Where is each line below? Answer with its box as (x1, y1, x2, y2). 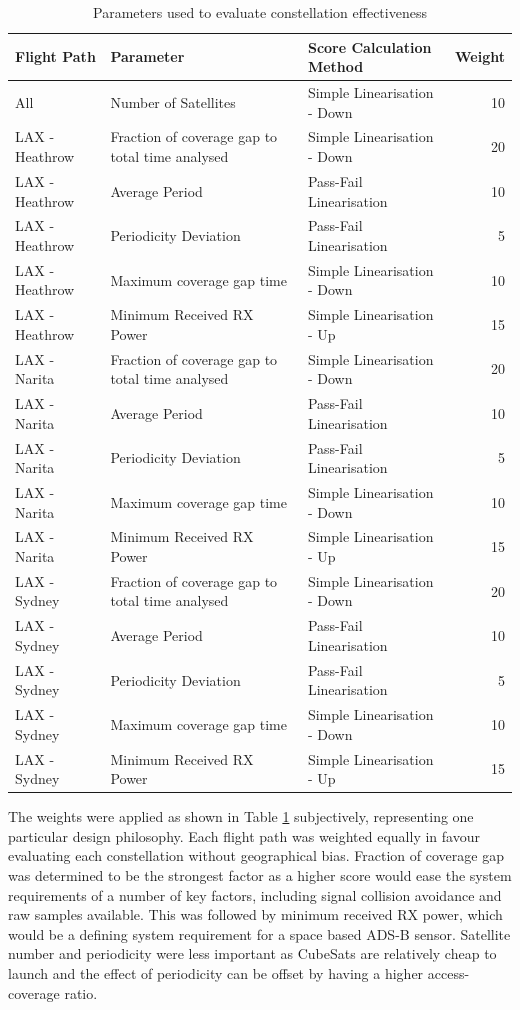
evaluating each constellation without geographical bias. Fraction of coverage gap (8, 845, 504, 866)
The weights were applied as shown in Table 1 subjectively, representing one (8, 806, 474, 827)
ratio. (64, 982, 98, 1003)
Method (307, 56, 364, 77)
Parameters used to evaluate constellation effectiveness (93, 2, 427, 22)
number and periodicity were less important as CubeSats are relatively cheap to (8, 943, 497, 964)
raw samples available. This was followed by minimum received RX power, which (8, 904, 503, 925)
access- (427, 963, 470, 984)
